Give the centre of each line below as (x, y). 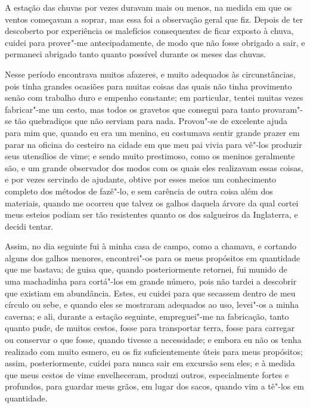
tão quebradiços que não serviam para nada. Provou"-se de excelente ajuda (151, 121)
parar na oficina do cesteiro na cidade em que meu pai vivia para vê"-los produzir (154, 144)
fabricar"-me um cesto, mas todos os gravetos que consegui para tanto (132, 109)
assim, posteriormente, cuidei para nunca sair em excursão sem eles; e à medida (150, 363)
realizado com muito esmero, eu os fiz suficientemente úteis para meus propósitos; (154, 351)
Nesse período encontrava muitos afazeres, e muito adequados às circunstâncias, (150, 74)
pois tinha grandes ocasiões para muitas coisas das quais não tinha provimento (148, 86)
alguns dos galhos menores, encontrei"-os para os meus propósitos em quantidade (153, 257)
